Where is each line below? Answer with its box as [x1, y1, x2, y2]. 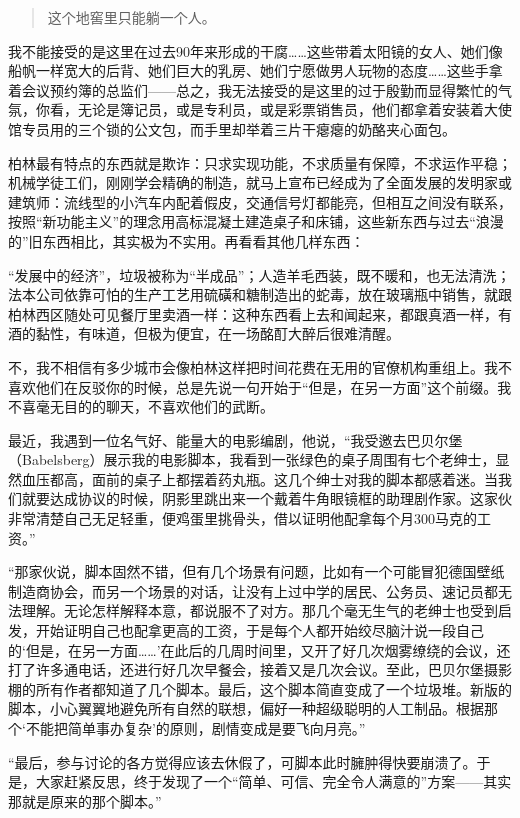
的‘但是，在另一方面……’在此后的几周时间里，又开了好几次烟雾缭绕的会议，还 [8, 639, 511, 660]
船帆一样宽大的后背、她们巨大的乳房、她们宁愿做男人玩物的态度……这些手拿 [8, 60, 503, 81]
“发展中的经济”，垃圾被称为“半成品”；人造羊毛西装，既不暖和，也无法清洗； [8, 264, 511, 285]
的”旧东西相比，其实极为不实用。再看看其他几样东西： [8, 230, 365, 251]
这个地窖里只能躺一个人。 [47, 7, 216, 27]
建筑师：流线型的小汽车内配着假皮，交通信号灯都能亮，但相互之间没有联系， [8, 191, 512, 212]
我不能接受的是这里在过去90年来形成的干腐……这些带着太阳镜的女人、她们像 [8, 40, 503, 61]
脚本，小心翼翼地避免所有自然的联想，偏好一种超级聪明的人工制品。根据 [8, 698, 484, 719]
